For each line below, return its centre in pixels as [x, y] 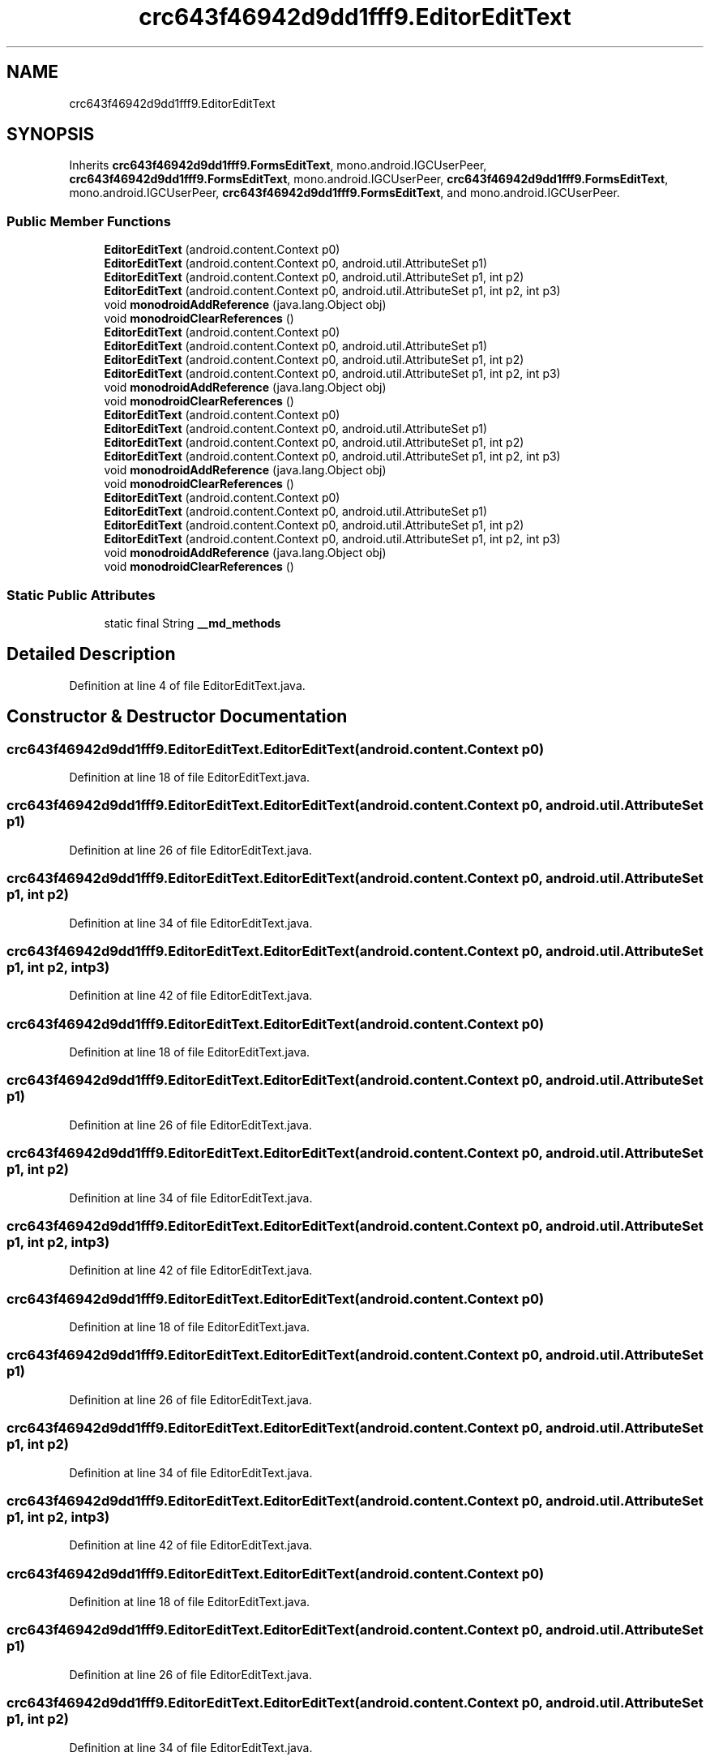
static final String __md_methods [192, 623]
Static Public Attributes [81, 595]
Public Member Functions [89, 221]
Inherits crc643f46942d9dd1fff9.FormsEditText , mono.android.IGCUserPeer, [278, 165]
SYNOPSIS [51, 135]
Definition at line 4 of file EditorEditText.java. [187, 685]
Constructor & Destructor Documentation [177, 717]
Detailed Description [91, 654]
